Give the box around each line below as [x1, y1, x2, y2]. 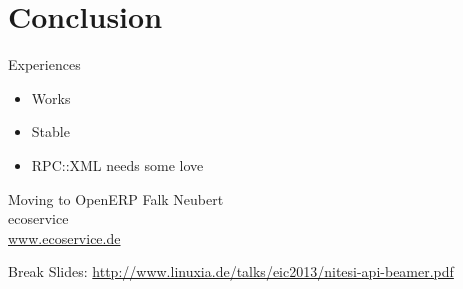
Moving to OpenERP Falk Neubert [8, 188, 224, 209]
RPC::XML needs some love [31, 154, 204, 175]
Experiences [8, 54, 81, 75]
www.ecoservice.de [8, 227, 121, 248]
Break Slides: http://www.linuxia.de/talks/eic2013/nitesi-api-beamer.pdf [8, 261, 454, 282]
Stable [31, 121, 70, 142]
